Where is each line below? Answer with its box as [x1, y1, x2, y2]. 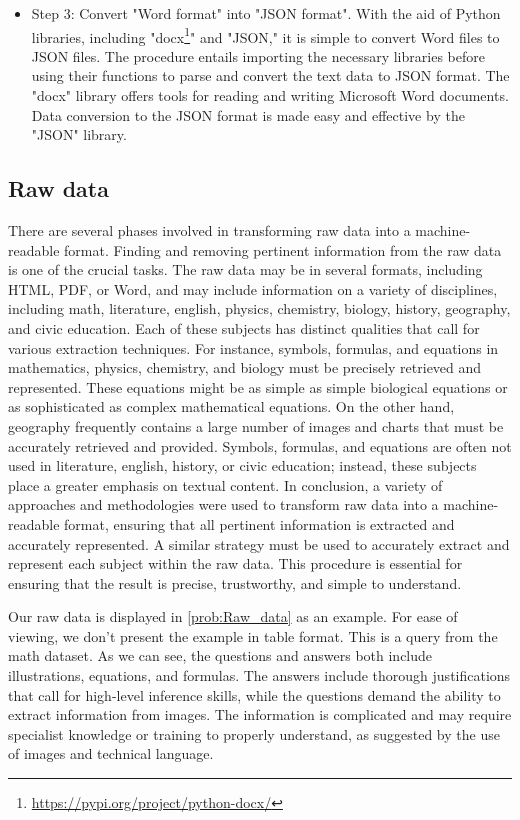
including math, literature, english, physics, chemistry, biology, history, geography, [8, 298, 511, 319]
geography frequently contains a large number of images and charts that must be [8, 415, 504, 436]
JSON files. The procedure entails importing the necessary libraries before [31, 45, 485, 66]
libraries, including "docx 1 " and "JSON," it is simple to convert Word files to [31, 23, 500, 47]
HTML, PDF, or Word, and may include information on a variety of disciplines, [8, 278, 498, 299]
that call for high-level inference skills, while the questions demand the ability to [8, 684, 501, 705]
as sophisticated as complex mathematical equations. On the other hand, [8, 396, 455, 417]
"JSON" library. [31, 124, 127, 145]
